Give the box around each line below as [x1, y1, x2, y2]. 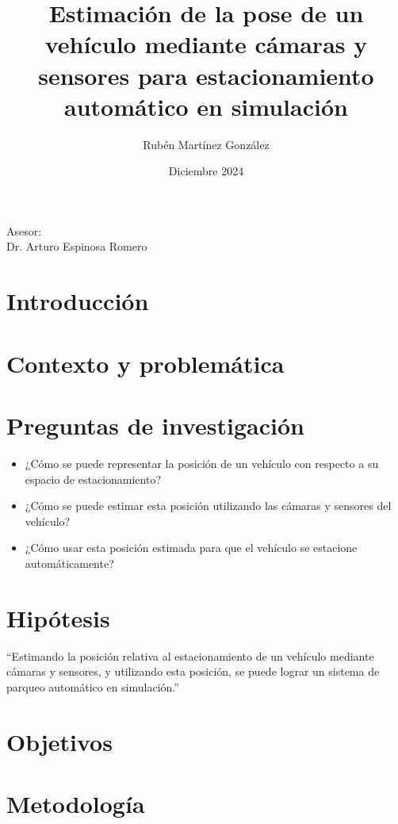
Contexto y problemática [6, 347, 285, 379]
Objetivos [6, 725, 113, 757]
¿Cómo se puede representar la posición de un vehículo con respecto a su [25, 454, 379, 471]
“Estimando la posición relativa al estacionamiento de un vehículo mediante [6, 647, 374, 664]
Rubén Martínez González [143, 136, 270, 152]
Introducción [6, 285, 149, 317]
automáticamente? [25, 554, 114, 571]
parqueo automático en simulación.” [6, 678, 179, 695]
